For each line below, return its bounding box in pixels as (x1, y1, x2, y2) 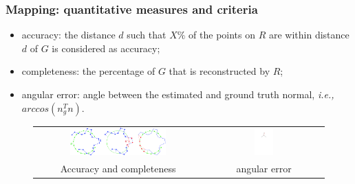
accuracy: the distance (21, 27, 116, 42)
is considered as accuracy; (52, 41, 160, 55)
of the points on (189, 27, 256, 42)
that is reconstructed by (169, 64, 270, 78)
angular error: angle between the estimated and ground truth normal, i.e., (21, 87, 334, 101)
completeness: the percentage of (21, 64, 155, 78)
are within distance (268, 27, 349, 42)
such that (127, 27, 166, 42)
